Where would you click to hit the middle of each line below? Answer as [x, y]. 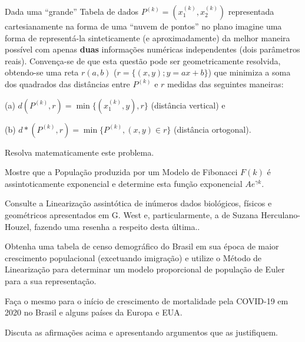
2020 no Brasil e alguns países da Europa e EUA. [94, 312]
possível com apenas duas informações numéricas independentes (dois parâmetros [152, 49]
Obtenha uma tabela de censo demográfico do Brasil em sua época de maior [142, 246]
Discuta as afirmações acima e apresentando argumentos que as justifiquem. [141, 332]
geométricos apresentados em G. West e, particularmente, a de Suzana [132, 214]
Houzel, [18, 226]
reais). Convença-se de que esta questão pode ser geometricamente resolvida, [143, 60]
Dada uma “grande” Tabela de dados [72, 11]
